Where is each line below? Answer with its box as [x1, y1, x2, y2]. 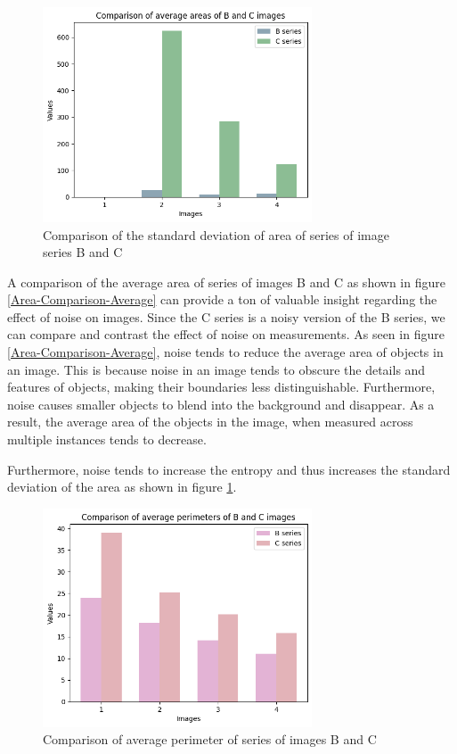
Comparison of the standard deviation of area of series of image [43, 225, 389, 244]
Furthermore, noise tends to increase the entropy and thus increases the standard [7, 460, 451, 478]
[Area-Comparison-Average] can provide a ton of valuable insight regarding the [7, 290, 437, 309]
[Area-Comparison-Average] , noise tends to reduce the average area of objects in [7, 343, 444, 361]
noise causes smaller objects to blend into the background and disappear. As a [7, 394, 435, 413]
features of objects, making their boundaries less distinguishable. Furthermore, [7, 377, 436, 396]
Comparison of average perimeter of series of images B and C [43, 730, 377, 749]
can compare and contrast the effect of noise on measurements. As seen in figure [7, 325, 445, 344]
